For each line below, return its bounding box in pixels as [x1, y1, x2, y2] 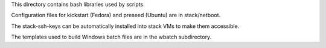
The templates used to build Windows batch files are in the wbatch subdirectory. [11, 33, 212, 41]
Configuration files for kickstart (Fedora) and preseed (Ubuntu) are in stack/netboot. [11, 12, 221, 19]
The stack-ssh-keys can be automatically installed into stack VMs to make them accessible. [11, 23, 240, 30]
